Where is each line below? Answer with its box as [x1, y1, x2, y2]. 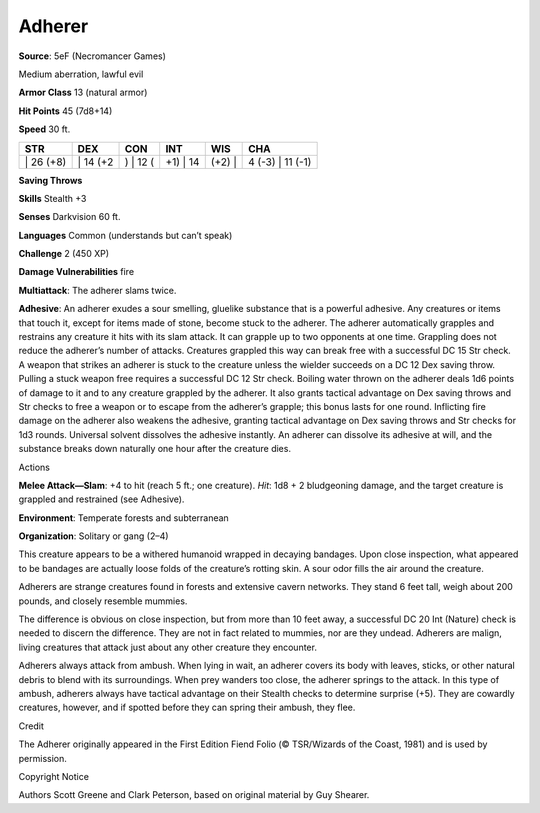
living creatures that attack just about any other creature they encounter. [18, 641, 317, 653]
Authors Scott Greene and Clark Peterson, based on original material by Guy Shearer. [18, 789, 370, 801]
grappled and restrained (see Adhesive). [18, 493, 185, 505]
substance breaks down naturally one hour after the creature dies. [18, 443, 292, 455]
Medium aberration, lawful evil [18, 68, 144, 80]
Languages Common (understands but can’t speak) [18, 229, 233, 241]
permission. [18, 752, 67, 764]
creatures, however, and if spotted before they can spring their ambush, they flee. [18, 701, 356, 714]
